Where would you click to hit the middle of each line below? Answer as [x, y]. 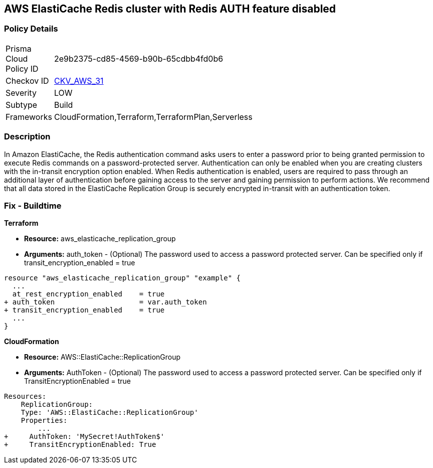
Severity [21, 93]
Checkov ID [27, 81]
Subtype [22, 105]
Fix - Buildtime [33, 205]
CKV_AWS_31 [79, 81]
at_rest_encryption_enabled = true [88, 294]
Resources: [25, 397]
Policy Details [31, 29]
